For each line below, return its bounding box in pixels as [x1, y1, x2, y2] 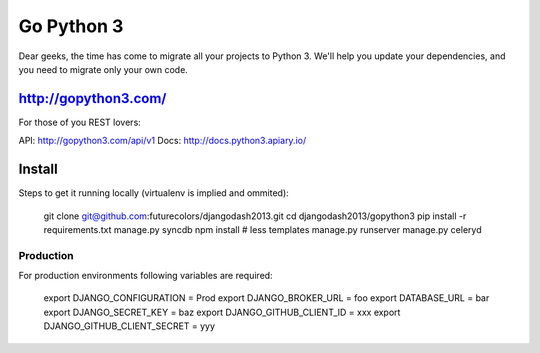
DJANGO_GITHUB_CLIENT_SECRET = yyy [43, 320, 215, 332]
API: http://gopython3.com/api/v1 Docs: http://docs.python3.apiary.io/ [18, 135, 307, 147]
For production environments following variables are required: [18, 270, 274, 282]
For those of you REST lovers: [18, 116, 142, 128]
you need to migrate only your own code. [18, 63, 189, 75]
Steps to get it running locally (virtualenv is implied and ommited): [18, 187, 289, 199]
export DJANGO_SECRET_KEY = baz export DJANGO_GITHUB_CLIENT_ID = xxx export [43, 306, 401, 318]
